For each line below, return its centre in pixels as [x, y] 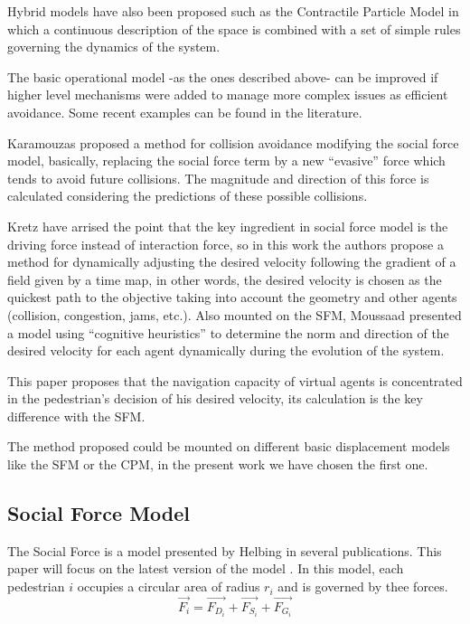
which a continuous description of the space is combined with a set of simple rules [234, 28]
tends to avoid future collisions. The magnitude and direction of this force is [218, 178]
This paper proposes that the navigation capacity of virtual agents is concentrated [235, 380]
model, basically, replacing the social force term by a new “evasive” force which [226, 161]
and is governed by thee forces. [363, 586]
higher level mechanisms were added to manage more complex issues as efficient [228, 95]
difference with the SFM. [76, 416]
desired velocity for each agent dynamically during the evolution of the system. [226, 350]
